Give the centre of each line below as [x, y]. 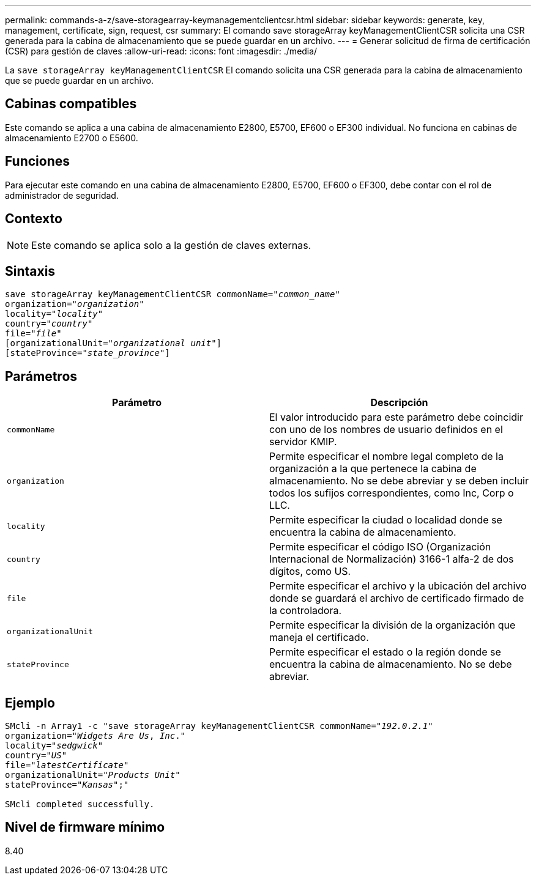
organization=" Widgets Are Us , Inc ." [95, 736]
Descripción [399, 403]
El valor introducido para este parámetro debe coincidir [396, 417]
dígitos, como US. [310, 571]
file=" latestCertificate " [67, 765]
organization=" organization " [75, 304]
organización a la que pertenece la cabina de [373, 469]
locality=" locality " [54, 314]
